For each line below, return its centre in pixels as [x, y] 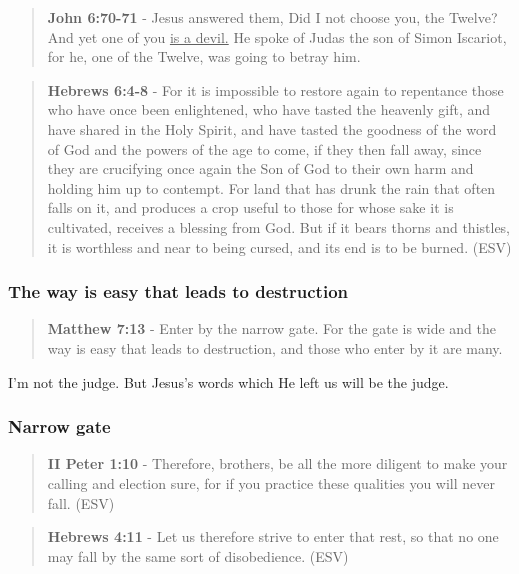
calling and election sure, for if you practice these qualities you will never [271, 482]
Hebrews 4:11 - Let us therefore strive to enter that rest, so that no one [273, 536]
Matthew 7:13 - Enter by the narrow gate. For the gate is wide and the [271, 328]
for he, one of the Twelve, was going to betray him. [204, 56]
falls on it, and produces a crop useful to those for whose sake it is [250, 207]
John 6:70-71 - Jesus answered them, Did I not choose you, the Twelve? [272, 17]
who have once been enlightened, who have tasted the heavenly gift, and [269, 109]
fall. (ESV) [81, 502]
